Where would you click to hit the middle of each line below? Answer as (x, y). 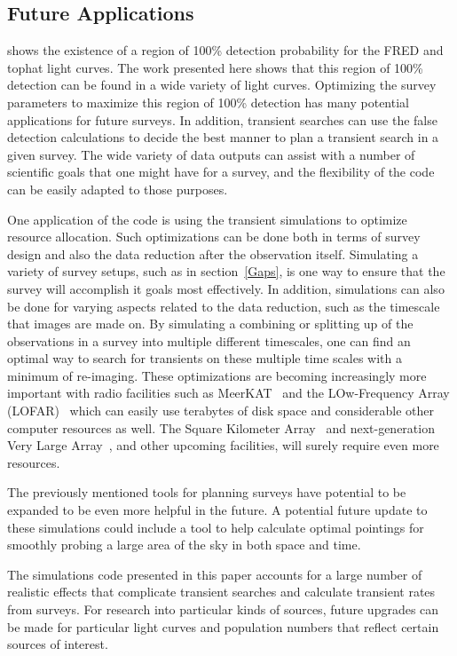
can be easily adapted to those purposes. (118, 189)
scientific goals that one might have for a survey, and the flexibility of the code (221, 172)
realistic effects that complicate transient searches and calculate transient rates (221, 592)
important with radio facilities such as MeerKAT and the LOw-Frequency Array (228, 393)
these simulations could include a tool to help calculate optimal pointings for (216, 527)
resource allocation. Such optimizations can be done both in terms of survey (214, 237)
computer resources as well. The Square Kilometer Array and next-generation (221, 427)
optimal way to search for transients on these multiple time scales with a (205, 358)
